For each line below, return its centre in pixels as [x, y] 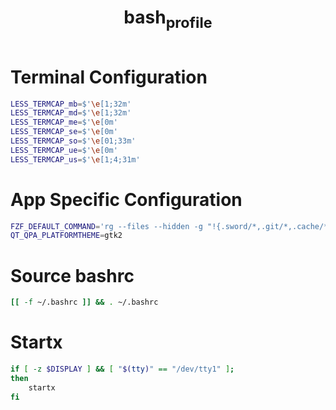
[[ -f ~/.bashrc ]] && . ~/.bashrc [84, 302]
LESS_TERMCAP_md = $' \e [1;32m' [71, 113]
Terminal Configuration [109, 77]
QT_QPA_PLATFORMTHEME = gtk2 [66, 236]
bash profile [168, 19]
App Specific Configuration [126, 199]
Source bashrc [72, 275]
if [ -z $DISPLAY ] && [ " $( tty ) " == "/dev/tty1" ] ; [122, 369]
